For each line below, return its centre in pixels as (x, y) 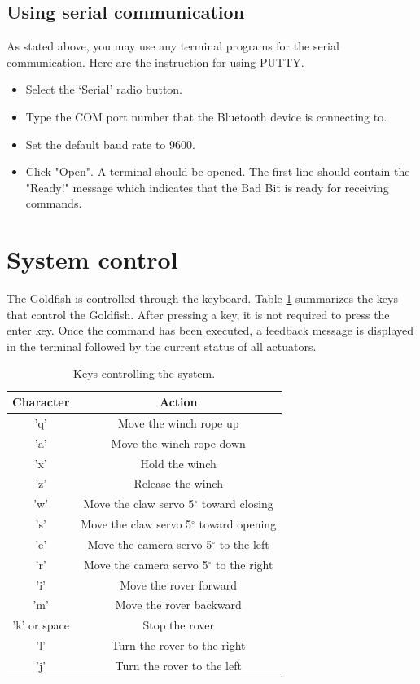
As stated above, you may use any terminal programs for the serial (173, 46)
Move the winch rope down (178, 443)
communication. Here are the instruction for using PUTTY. (155, 61)
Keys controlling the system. (144, 373)
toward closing (237, 504)
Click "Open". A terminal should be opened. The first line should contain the (218, 171)
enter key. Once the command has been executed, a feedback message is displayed (210, 330)
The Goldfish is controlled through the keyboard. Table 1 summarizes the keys (202, 298)
